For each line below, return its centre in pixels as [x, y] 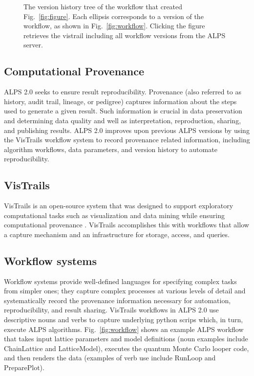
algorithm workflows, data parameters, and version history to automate [111, 149]
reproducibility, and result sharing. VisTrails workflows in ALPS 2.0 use [111, 310]
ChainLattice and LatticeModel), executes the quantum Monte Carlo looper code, [127, 348]
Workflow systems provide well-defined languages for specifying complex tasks [120, 281]
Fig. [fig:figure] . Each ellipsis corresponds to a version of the [114, 16]
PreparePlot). [24, 367]
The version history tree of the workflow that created [103, 6]
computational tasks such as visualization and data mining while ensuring [115, 215]
